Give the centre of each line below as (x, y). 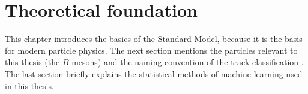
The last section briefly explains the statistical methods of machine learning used (154, 73)
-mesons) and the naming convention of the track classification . (186, 62)
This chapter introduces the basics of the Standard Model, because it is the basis (154, 39)
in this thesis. (29, 85)
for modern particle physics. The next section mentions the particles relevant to (151, 50)
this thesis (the (32, 62)
